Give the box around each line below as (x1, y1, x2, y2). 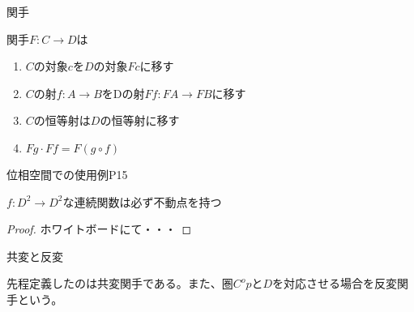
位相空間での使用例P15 (6, 165, 128, 182)
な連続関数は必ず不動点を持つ (62, 193, 222, 210)
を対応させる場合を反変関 (272, 275, 409, 292)
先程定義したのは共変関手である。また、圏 (6, 275, 233, 292)
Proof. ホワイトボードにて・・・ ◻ (6, 220, 192, 237)
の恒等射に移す (100, 112, 180, 129)
